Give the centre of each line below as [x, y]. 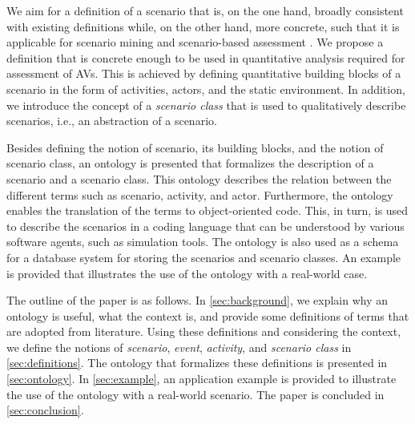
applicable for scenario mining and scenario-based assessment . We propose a [195, 42]
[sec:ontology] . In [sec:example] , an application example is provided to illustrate [201, 379]
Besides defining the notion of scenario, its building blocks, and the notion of [195, 147]
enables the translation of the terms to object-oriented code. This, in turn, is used [207, 210]
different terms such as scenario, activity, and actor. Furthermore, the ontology [200, 194]
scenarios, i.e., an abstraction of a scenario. [112, 121]
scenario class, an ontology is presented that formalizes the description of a [190, 163]
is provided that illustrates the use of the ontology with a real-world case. [187, 273]
